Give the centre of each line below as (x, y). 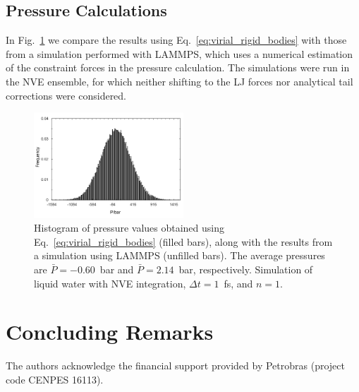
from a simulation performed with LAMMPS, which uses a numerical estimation (179, 53)
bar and (117, 269)
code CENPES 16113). (55, 379)
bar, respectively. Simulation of (246, 269)
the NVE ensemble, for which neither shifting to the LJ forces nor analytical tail (179, 81)
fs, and (238, 283)
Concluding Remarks (110, 332)
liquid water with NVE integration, (110, 283)
